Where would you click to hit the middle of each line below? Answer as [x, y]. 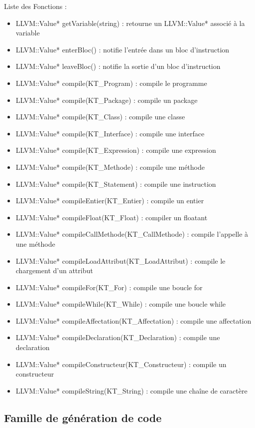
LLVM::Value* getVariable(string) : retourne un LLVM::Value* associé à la [130, 23]
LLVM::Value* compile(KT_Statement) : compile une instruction [116, 184]
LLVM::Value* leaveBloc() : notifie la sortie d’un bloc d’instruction [118, 66]
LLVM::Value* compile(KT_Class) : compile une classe [100, 117]
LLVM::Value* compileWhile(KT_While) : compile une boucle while [121, 304]
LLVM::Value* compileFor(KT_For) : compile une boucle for [109, 287]
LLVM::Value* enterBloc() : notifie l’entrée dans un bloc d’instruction [123, 49]
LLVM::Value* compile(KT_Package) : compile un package [107, 100]
